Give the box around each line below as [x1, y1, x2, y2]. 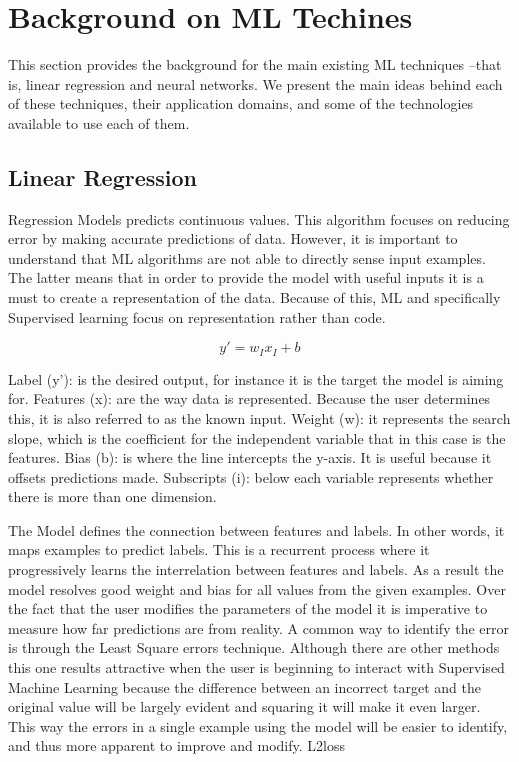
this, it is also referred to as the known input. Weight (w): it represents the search [8, 407, 511, 428]
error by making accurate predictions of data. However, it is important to [8, 228, 458, 249]
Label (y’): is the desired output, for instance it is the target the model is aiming [8, 368, 504, 389]
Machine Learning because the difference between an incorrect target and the [8, 676, 481, 697]
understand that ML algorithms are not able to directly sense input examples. [8, 247, 486, 268]
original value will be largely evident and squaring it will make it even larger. [8, 696, 481, 717]
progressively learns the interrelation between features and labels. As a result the [8, 559, 504, 580]
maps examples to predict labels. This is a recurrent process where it [8, 539, 430, 560]
